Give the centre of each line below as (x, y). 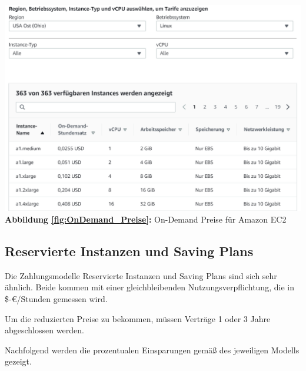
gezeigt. (18, 361)
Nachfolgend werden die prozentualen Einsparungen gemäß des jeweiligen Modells (152, 350)
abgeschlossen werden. (44, 330)
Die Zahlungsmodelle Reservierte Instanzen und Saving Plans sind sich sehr (141, 275)
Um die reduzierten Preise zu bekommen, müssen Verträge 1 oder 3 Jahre (138, 318)
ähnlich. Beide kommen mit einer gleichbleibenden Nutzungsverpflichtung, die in (149, 287)
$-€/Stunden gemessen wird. (56, 299)
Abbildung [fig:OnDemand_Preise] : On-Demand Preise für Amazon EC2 (146, 219)
